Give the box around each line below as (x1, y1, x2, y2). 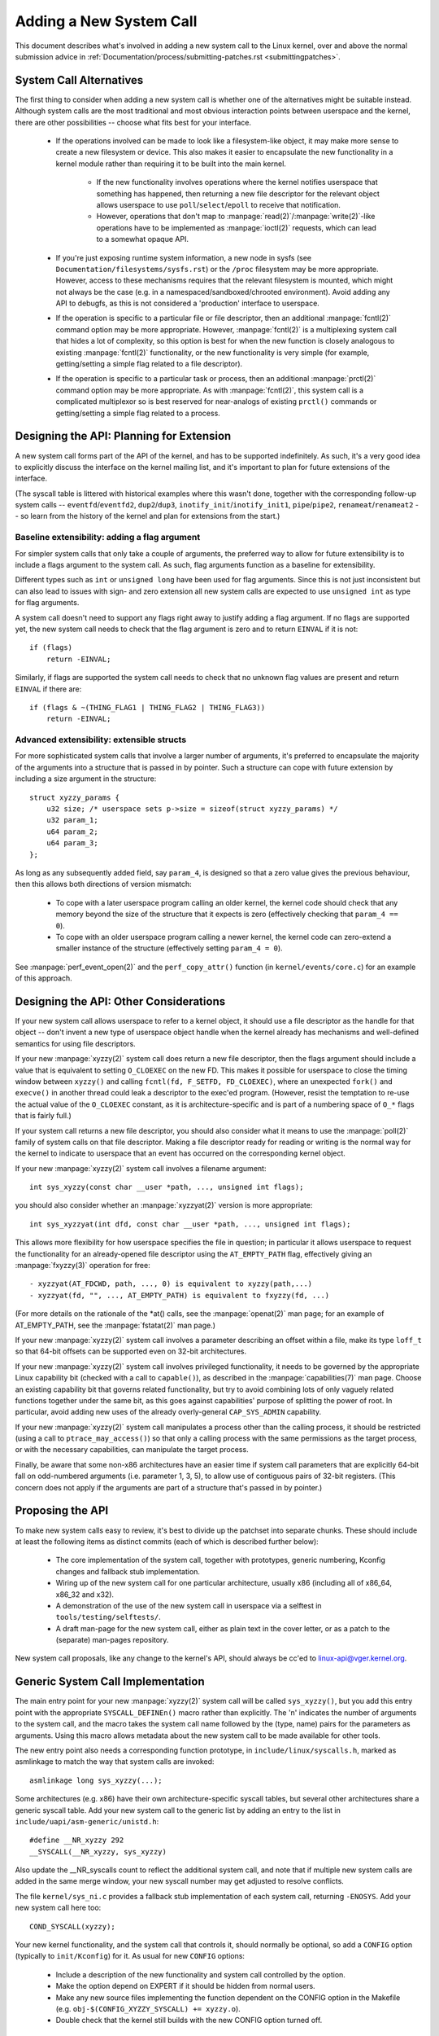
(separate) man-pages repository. (55, 1635, 169, 1645)
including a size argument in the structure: (15, 774, 157, 783)
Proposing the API (15, 1503, 109, 1518)
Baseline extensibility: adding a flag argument (15, 532, 201, 543)
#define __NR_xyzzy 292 (29, 1836, 124, 1845)
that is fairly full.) (15, 1111, 72, 1121)
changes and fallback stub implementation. (55, 1566, 201, 1576)
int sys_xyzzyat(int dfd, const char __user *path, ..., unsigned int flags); (29, 1219, 351, 1229)
